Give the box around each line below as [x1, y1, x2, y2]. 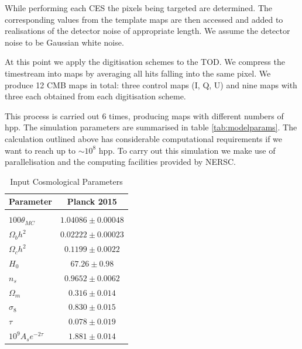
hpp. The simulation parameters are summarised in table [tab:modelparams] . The [5, 121, 297, 133]
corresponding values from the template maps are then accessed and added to [5, 13, 283, 25]
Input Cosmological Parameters [10, 175, 123, 187]
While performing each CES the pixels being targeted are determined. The [5, 2, 273, 13]
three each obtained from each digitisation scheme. [5, 90, 186, 102]
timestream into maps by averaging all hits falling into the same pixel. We [5, 67, 271, 79]
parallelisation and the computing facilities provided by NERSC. [5, 156, 236, 168]
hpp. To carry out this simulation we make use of [98, 144, 276, 156]
